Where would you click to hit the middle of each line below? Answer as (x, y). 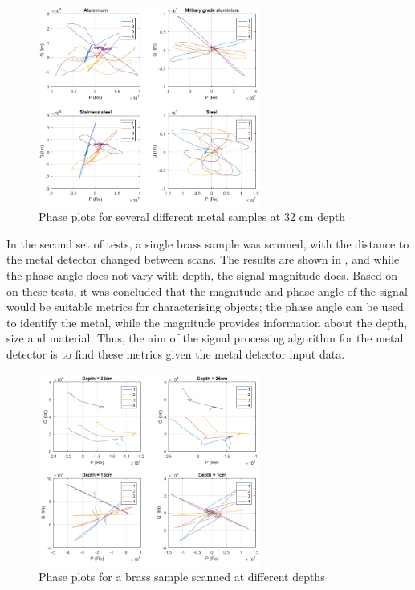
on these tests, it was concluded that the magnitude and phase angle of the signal (207, 291)
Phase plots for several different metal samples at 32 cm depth (192, 217)
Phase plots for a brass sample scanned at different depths (182, 577)
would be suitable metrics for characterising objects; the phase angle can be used (205, 307)
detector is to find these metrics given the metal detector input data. (176, 354)
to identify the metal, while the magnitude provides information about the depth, (207, 322)
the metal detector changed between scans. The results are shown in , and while (203, 259)
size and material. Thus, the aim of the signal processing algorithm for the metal (205, 338)
